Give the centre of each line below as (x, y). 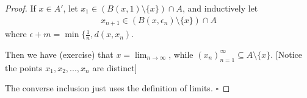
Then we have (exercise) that (59, 54)
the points (24, 67)
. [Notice (287, 54)
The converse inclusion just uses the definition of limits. (109, 88)
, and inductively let (220, 8)
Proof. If (20, 8)
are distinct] (115, 67)
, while (181, 54)
